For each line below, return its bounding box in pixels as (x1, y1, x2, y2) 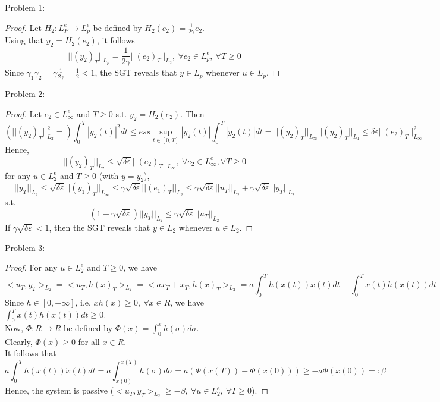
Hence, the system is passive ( (5, 384, 114, 397)
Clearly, (5, 335, 33, 347)
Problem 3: (5, 241, 45, 253)
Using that (5, 34, 44, 46)
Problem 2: (5, 87, 45, 100)
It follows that (5, 347, 56, 359)
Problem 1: (5, 1, 45, 13)
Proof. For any (5, 261, 58, 274)
